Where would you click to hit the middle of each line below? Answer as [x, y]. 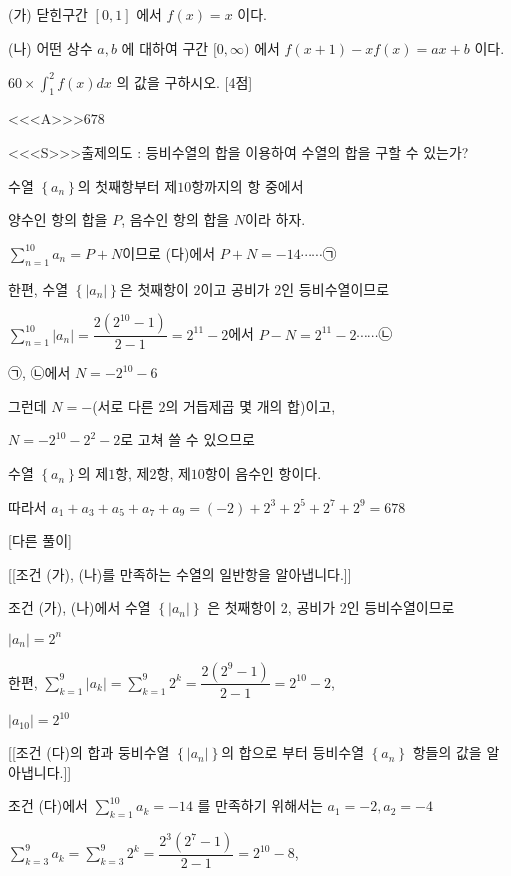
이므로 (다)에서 [169, 252]
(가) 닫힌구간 [48, 14]
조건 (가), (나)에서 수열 [79, 607]
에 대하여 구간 [165, 47]
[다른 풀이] [40, 540]
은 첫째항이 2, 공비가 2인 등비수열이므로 [331, 607]
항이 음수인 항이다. [263, 473]
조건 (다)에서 [48, 805]
